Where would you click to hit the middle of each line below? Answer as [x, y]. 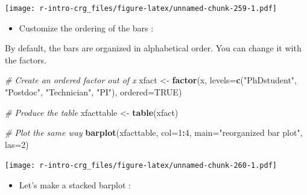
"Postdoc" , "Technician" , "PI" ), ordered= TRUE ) [93, 92]
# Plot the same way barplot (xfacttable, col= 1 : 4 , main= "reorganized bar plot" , [154, 133]
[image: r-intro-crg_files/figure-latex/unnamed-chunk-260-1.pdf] [141, 166]
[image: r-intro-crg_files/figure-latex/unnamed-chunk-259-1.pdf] [141, 8]
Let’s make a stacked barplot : [75, 185]
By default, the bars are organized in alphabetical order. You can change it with [153, 48]
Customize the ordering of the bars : [86, 27]
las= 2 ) [17, 144]
